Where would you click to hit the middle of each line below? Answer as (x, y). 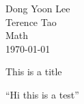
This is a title (34, 71)
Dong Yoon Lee (38, 8)
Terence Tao (31, 22)
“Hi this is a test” (42, 94)
